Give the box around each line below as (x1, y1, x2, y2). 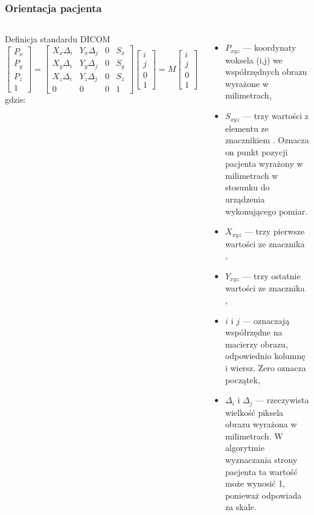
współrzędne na (225, 326, 283, 338)
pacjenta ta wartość (225, 465, 298, 478)
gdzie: (5, 93, 26, 106)
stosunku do (225, 181, 270, 193)
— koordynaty (243, 41, 296, 54)
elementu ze (225, 121, 269, 134)
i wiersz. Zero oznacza (225, 361, 306, 374)
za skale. (225, 500, 257, 513)
